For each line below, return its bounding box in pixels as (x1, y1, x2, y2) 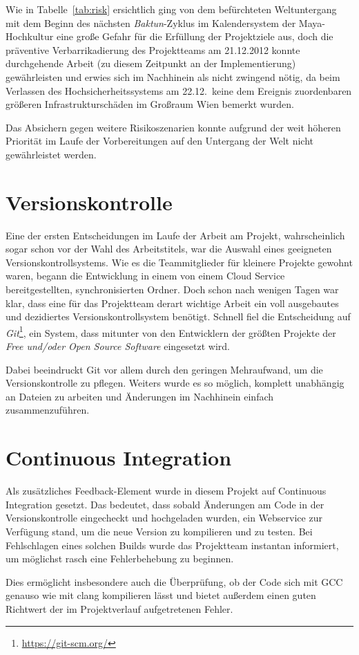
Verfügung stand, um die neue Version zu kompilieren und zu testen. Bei (6, 524, 313, 538)
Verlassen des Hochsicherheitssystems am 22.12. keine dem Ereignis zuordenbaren (6, 83, 352, 98)
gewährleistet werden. (6, 147, 97, 161)
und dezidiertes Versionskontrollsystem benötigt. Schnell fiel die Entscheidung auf (6, 309, 351, 324)
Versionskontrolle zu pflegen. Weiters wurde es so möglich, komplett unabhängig (6, 376, 345, 390)
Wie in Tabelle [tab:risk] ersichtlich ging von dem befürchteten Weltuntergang (6, 2, 337, 16)
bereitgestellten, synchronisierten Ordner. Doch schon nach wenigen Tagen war (6, 282, 339, 297)
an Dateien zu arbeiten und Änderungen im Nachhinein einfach (6, 389, 274, 403)
